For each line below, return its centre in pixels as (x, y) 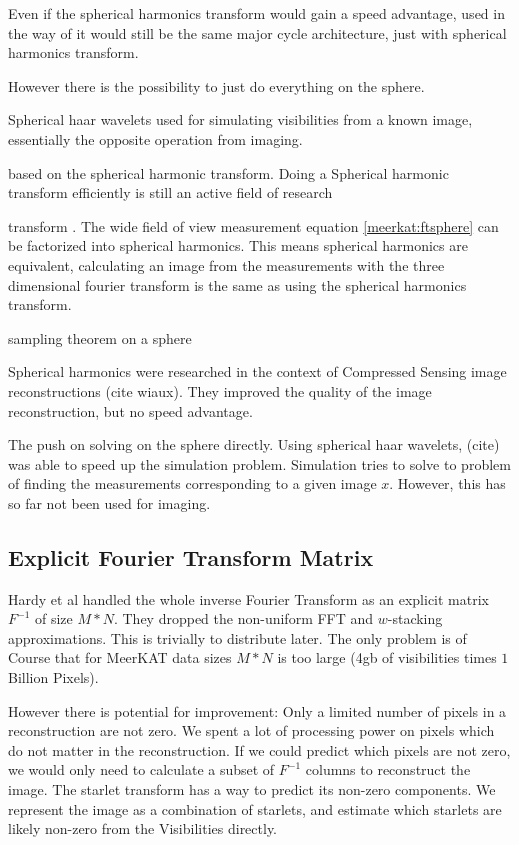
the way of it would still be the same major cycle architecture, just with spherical (257, 32)
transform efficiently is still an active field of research (170, 192)
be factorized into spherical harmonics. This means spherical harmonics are (238, 245)
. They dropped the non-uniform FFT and (243, 618)
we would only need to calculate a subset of (141, 769)
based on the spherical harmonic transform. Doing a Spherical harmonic (228, 172)
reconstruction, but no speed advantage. (130, 410)
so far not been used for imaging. (109, 502)
